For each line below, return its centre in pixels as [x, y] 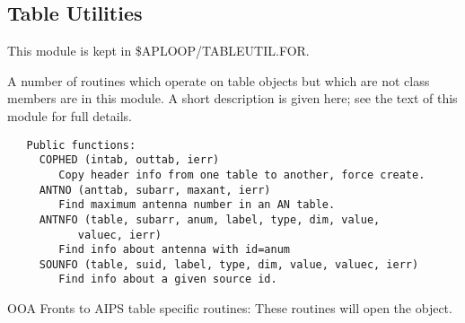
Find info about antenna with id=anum [174, 250]
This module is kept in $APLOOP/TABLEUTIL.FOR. [158, 51]
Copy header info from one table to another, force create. [242, 175]
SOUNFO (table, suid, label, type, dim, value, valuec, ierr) [229, 264]
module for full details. [70, 115]
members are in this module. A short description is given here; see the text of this [232, 98]
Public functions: [81, 145]
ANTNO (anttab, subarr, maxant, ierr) [155, 190]
